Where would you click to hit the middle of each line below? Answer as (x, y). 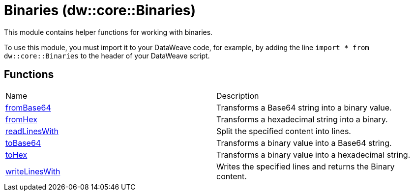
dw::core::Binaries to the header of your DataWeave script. (107, 56)
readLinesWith (32, 131)
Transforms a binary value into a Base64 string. (304, 143)
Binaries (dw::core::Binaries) (100, 10)
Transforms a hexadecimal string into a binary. (302, 119)
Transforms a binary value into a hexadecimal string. (313, 154)
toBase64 (23, 143)
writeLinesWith (33, 171)
